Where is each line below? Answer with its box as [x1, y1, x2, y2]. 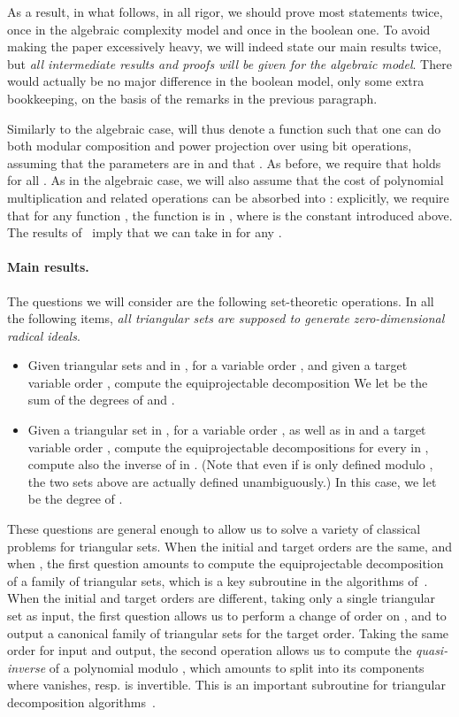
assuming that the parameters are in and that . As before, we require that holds [7, 153, 441, 172]
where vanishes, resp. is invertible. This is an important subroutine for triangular [7, 675, 446, 694]
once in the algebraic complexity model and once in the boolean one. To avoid [7, 19, 431, 38]
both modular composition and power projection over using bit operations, [7, 136, 412, 155]
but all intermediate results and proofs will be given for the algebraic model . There [7, 54, 452, 73]
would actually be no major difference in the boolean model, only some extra [7, 72, 425, 90]
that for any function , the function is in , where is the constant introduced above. [7, 205, 453, 224]
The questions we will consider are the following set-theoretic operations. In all [7, 291, 434, 310]
